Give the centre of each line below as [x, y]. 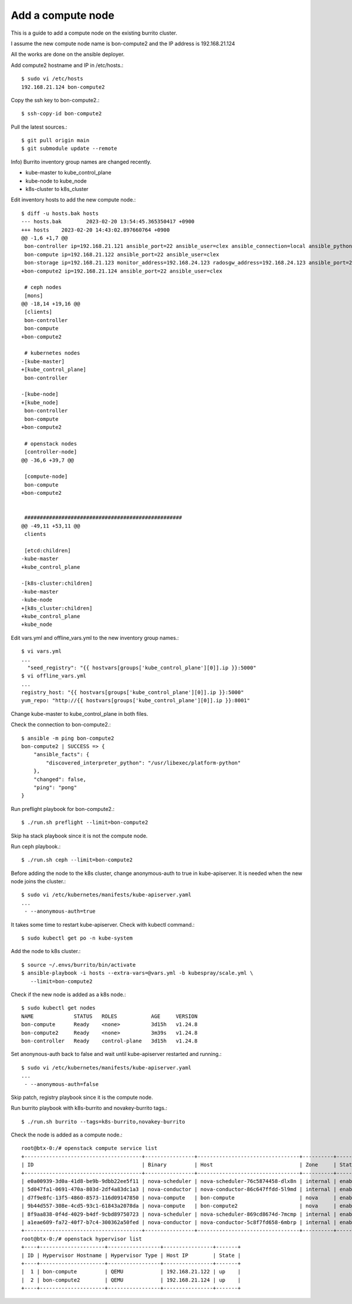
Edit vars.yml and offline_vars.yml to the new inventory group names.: [95, 638]
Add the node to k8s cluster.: [46, 951]
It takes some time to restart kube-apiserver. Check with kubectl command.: [103, 924]
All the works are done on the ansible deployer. [68, 54]
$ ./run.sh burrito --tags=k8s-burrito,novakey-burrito [103, 1122]
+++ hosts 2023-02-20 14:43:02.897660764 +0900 [96, 230]
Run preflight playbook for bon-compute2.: [62, 809]
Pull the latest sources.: [39, 127]
